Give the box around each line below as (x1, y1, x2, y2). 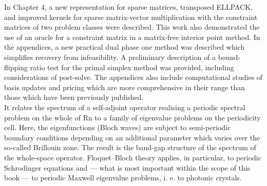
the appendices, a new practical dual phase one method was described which (4, 42, 245, 52)
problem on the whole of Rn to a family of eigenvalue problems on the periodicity (4, 112, 261, 122)
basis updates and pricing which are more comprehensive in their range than (4, 81, 245, 92)
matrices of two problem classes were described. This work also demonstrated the (4, 22, 260, 32)
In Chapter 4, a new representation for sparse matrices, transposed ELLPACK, (4, 2, 253, 12)
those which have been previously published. (4, 92, 144, 102)
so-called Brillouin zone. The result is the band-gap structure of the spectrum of (4, 142, 256, 153)
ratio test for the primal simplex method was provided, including (30, 61, 234, 72)
